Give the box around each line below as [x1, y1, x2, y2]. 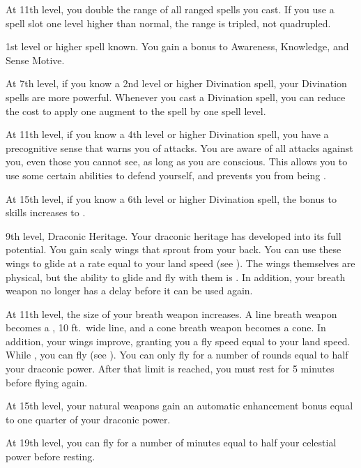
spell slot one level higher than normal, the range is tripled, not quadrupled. [6, 15, 331, 30]
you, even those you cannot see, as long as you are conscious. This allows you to [6, 154, 348, 169]
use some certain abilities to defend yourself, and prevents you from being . [6, 167, 326, 182]
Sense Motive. [6, 52, 65, 67]
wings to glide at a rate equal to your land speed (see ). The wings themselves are [6, 255, 355, 270]
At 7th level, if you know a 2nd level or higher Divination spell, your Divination [6, 76, 347, 91]
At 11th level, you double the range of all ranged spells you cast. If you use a [6, 2, 335, 16]
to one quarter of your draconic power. [6, 412, 171, 426]
